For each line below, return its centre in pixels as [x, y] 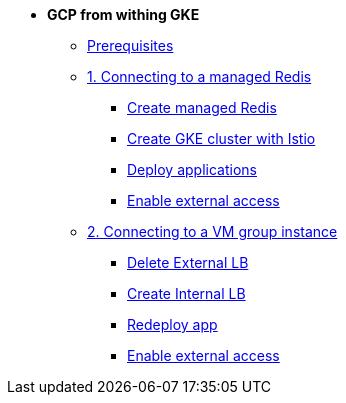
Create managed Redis [202, 107]
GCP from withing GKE [123, 14]
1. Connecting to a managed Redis [199, 76]
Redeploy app [172, 324]
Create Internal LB [186, 293]
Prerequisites [130, 45]
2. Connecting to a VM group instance [212, 231]
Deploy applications [192, 169]
